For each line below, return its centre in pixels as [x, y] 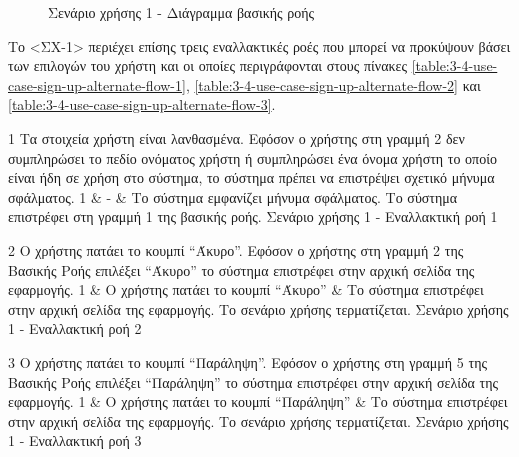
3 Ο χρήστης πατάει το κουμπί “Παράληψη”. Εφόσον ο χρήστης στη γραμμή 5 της [248, 361]
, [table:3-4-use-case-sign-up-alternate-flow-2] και [333, 84]
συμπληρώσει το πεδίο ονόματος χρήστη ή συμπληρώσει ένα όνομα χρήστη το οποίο [252, 157]
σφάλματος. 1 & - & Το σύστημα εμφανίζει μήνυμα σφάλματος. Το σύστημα [233, 196]
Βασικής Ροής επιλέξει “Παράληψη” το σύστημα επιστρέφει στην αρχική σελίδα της [253, 381]
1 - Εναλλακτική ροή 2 [75, 328]
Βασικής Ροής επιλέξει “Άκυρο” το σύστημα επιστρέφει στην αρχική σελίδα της [241, 269]
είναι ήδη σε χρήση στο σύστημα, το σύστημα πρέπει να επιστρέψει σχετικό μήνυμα [251, 177]
